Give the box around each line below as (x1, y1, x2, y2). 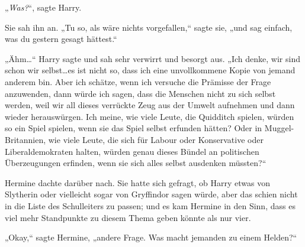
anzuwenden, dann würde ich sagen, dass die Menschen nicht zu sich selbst (5, 87, 276, 99)
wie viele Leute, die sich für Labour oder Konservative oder (48, 133, 264, 145)
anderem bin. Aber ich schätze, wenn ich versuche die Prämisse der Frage (5, 75, 271, 87)
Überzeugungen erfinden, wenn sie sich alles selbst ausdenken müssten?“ (5, 157, 267, 169)
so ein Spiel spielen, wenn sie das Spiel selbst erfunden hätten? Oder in (5, 122, 262, 134)
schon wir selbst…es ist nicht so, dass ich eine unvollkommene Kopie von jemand (5, 64, 296, 76)
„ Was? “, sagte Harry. (5, 1, 82, 13)
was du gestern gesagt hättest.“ (5, 32, 117, 45)
